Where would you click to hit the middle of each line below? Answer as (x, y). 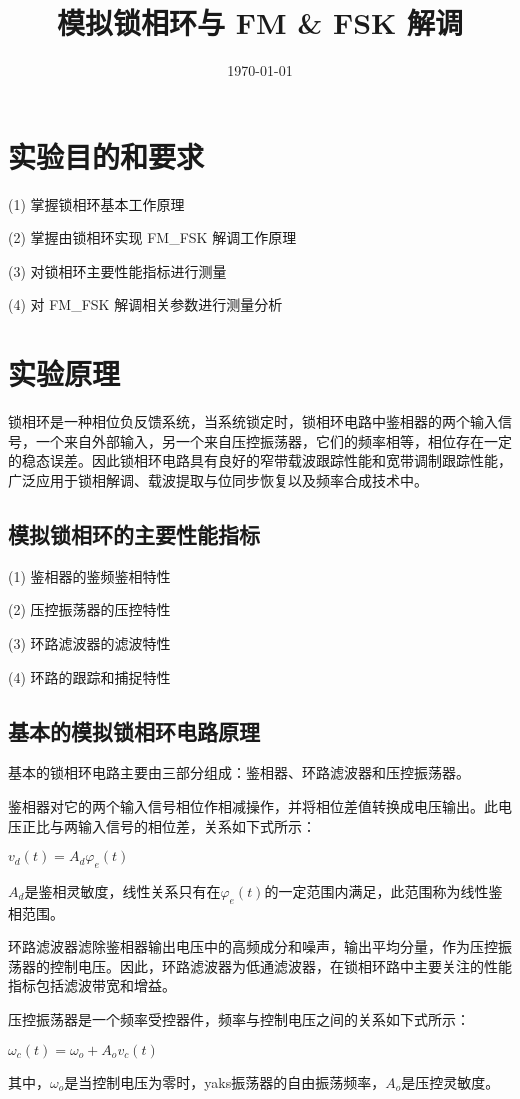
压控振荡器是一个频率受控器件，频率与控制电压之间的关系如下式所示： (239, 1019)
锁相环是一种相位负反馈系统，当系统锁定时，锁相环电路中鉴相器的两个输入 (253, 421)
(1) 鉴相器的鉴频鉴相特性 (89, 575)
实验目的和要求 (106, 155)
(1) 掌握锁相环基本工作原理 (96, 203)
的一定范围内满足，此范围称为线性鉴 (383, 890)
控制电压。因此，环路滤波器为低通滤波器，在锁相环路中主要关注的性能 (280, 965)
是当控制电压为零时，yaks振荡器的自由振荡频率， (225, 1081)
